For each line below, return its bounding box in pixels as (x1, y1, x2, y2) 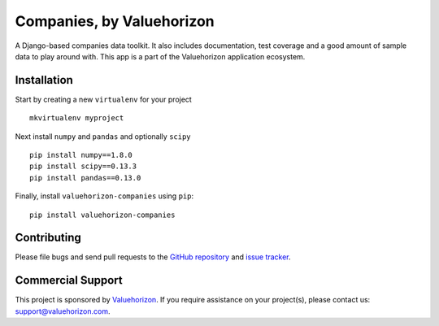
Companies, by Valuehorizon (15, 12, 215, 30)
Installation (15, 73, 73, 87)
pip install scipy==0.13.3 (29, 162, 137, 171)
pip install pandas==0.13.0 (29, 173, 141, 182)
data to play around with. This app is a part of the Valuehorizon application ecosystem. (15, 51, 306, 61)
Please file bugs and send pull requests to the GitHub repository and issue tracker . (15, 252, 292, 262)
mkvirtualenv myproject (29, 114, 124, 123)
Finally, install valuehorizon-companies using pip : (15, 191, 194, 201)
